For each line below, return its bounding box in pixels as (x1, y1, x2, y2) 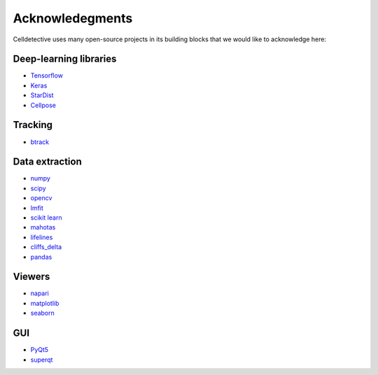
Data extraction (13, 156, 82, 168)
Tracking (13, 119, 52, 131)
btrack (30, 137, 49, 146)
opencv (30, 194, 52, 202)
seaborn (30, 309, 55, 318)
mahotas (30, 223, 56, 232)
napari (30, 289, 49, 297)
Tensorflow (30, 71, 63, 80)
